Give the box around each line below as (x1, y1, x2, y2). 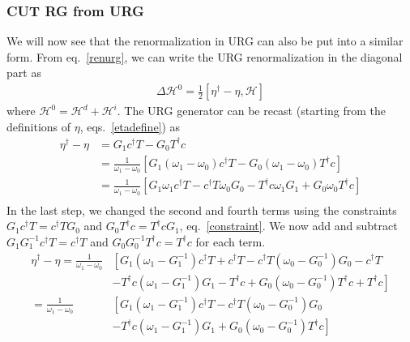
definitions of (6, 118, 71, 135)
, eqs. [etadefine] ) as (79, 118, 181, 135)
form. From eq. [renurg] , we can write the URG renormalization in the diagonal (6, 48, 403, 65)
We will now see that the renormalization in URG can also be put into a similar (6, 32, 404, 49)
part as (6, 64, 41, 81)
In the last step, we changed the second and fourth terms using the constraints (6, 201, 397, 218)
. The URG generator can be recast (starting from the (117, 102, 386, 119)
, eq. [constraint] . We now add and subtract (179, 217, 398, 234)
